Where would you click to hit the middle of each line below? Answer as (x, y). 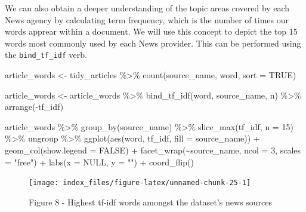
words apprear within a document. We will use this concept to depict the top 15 (151, 31)
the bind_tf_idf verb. (46, 55)
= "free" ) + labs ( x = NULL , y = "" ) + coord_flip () (99, 162)
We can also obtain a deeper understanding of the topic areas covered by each (147, 8)
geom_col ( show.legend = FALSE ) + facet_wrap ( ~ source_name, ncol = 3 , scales (153, 150)
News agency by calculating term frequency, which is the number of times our (147, 19)
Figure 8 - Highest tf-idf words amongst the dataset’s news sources (151, 202)
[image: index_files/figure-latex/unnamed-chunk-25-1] (140, 183)
